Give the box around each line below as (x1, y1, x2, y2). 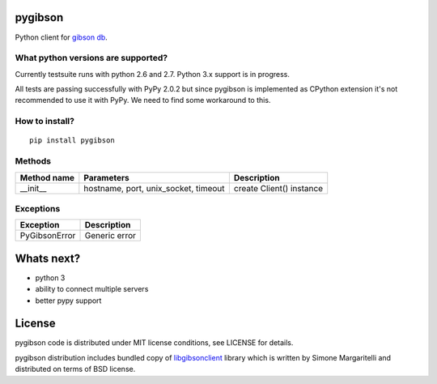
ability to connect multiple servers (35, 284, 149, 294)
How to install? (15, 116, 74, 127)
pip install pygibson (29, 136, 115, 145)
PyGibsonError (19, 230, 76, 241)
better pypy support (35, 296, 102, 305)
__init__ (19, 182, 47, 194)
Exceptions (15, 203, 61, 214)
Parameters (83, 172, 129, 183)
